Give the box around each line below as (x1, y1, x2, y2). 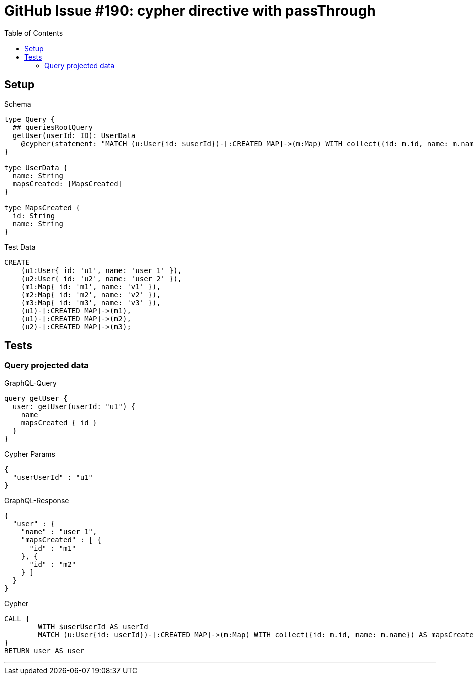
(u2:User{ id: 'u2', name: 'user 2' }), (21, 274, 182, 283)
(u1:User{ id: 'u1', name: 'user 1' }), (21, 266, 182, 275)
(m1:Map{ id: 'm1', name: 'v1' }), (21, 282, 161, 291)
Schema (4, 99, 31, 108)
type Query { (4, 115, 55, 123)
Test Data (4, 242, 36, 251)
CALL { (4, 614, 30, 623)
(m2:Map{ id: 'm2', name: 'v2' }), (21, 290, 161, 299)
